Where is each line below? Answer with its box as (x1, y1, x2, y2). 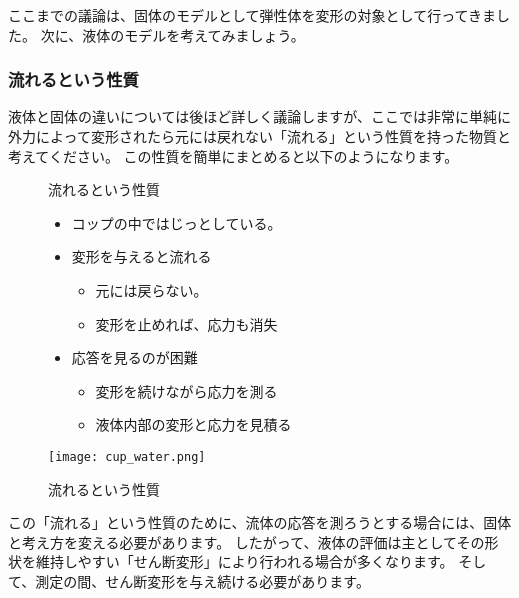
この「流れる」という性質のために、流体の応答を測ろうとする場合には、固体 (8, 512, 512, 533)
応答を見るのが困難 (71, 347, 198, 368)
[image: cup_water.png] (48, 449, 206, 464)
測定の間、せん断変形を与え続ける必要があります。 (35, 570, 370, 591)
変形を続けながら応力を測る (95, 380, 278, 401)
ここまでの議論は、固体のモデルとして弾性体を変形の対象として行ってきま (8, 5, 497, 25)
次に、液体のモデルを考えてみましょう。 (40, 24, 305, 45)
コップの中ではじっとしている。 (71, 212, 282, 233)
